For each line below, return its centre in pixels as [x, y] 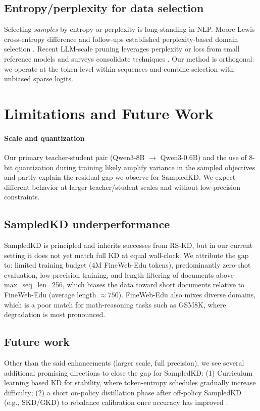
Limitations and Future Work [109, 113]
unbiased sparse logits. [39, 79]
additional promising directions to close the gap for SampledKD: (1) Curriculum [128, 372]
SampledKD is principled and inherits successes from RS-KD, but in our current [128, 245]
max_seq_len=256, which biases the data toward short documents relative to [124, 285]
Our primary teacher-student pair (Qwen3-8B [74, 157]
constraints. [22, 197]
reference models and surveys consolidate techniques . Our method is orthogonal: [129, 58]
